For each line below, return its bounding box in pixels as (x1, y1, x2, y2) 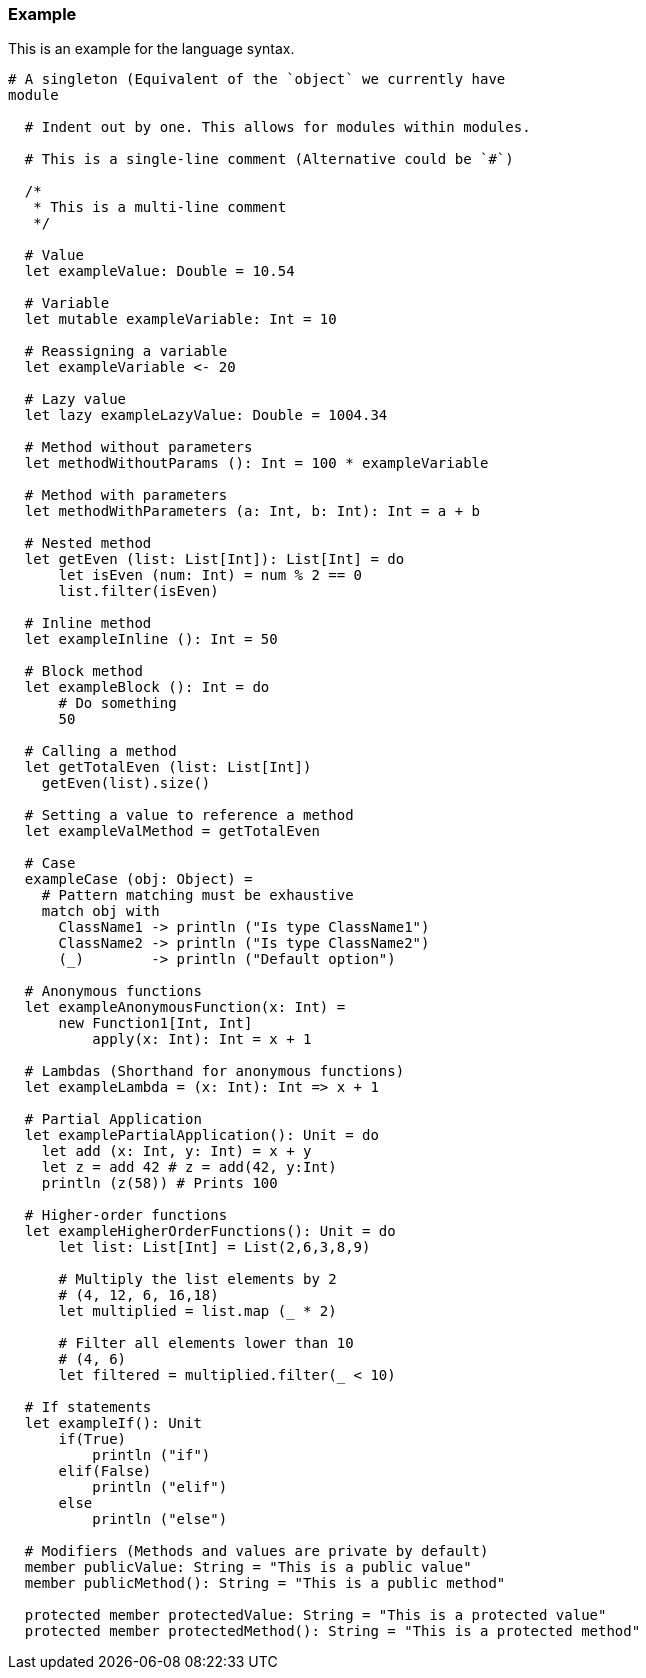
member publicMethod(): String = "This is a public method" (24, 1575, 506, 1592)
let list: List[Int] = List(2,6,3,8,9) (58, 1239, 371, 1256)
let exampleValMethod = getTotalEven (24, 823, 320, 840)
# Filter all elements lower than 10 (58, 1335, 354, 1352)
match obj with (41, 903, 160, 920)
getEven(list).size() (41, 775, 211, 792)
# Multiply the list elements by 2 (58, 1271, 337, 1288)
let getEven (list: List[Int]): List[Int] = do (24, 551, 405, 568)
